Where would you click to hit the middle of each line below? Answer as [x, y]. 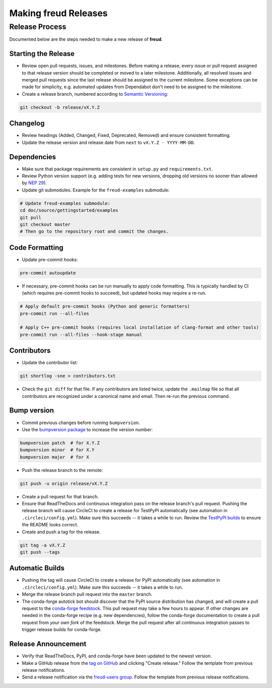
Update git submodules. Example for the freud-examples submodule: [96, 190]
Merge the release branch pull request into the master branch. [87, 594]
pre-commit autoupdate [48, 273]
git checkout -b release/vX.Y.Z [60, 107]
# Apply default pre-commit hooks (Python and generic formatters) [105, 306]
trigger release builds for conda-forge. [62, 630]
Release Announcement [48, 644]
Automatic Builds [37, 568]
